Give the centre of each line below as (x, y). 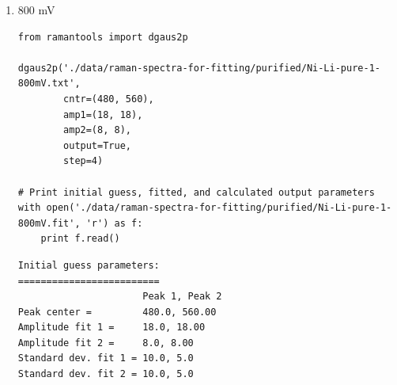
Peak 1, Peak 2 (182, 297)
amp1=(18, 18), (103, 114)
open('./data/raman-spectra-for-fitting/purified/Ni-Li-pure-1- (219, 208)
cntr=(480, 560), (109, 99)
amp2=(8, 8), (97, 130)
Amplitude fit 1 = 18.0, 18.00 (112, 328)
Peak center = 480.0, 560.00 (117, 312)
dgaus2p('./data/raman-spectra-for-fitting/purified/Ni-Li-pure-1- (199, 68)
